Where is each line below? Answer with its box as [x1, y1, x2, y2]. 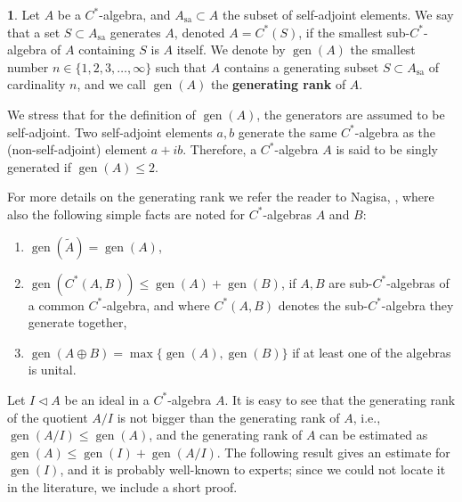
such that [155, 57, 207, 76]
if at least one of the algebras [292, 342, 451, 361]
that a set [7, 22, 61, 41]
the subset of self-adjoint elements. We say [223, 5, 454, 23]
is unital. [28, 360, 77, 379]
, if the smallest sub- [298, 22, 410, 41]
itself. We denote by [176, 40, 286, 59]
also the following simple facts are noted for [7, 204, 246, 223]
